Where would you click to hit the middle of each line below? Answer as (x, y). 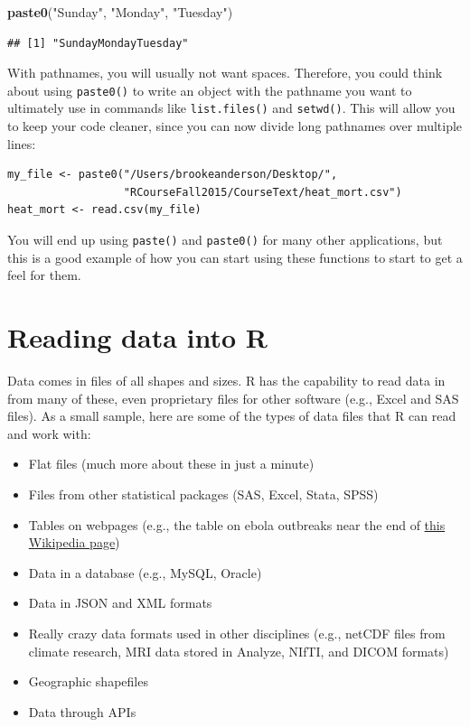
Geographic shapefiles (88, 681)
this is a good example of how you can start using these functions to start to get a (235, 257)
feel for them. (44, 275)
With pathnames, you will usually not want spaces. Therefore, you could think (225, 73)
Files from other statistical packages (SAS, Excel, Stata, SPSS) (203, 494)
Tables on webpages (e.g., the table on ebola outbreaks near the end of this (237, 524)
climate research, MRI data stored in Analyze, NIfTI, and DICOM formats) (239, 651)
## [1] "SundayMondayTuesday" (98, 43)
